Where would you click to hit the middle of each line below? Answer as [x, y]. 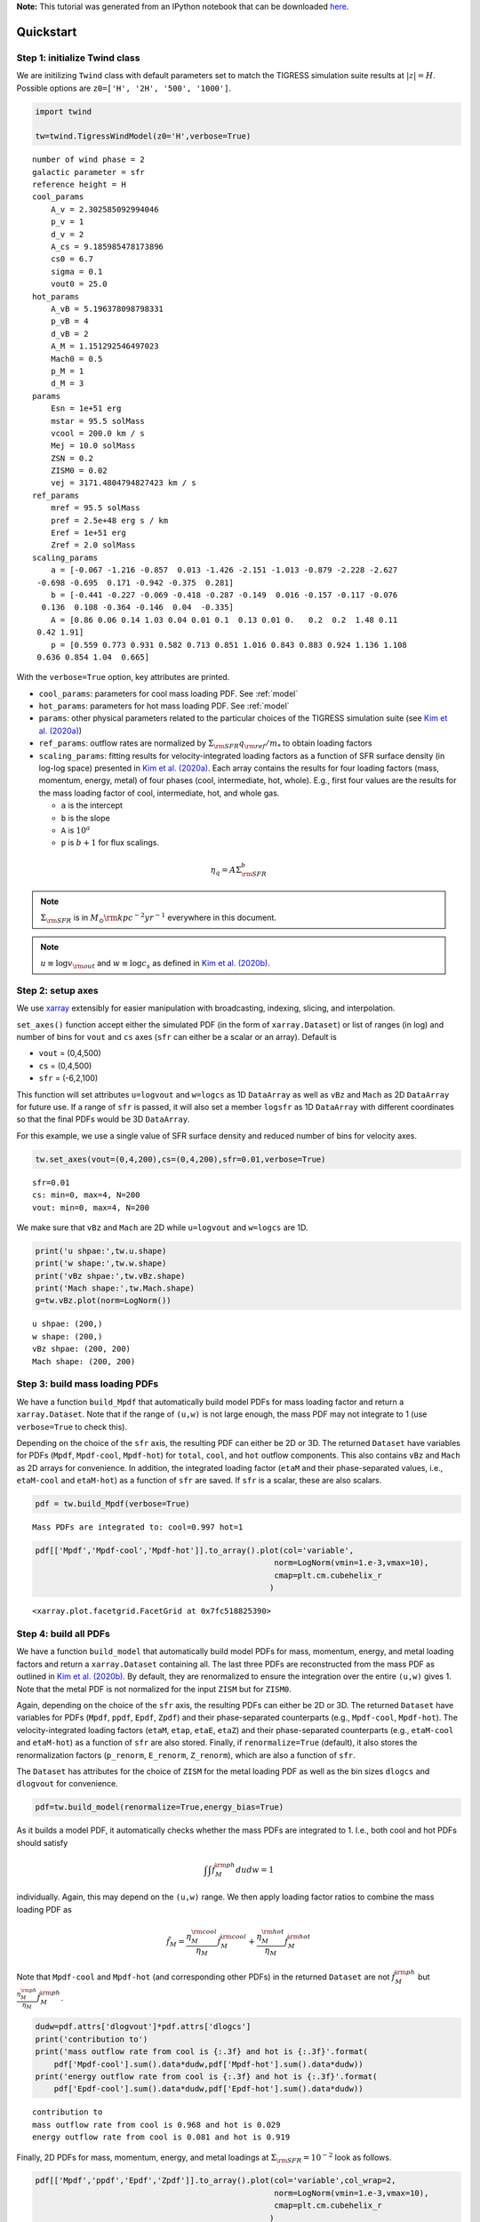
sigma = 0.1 [76, 272]
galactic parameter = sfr [89, 172]
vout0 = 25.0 [79, 284]
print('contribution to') [92, 2039]
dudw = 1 [255, 1870]
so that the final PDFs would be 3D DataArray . [103, 1119]
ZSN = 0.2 [72, 458]
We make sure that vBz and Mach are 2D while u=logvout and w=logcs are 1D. [162, 1227]
